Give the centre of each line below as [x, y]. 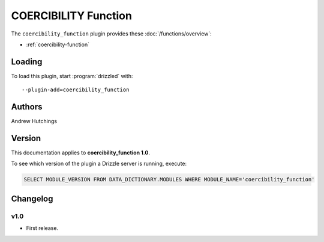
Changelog [32, 198]
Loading [27, 62]
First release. [42, 228]
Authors [27, 107]
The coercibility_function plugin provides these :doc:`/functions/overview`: [112, 34]
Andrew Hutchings [34, 121]
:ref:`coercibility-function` [58, 44]
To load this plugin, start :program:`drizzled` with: [72, 76]
